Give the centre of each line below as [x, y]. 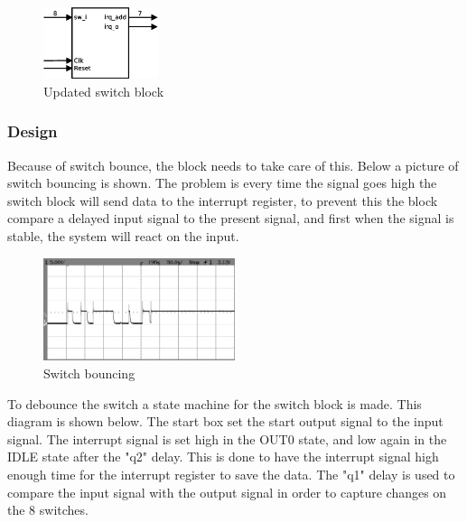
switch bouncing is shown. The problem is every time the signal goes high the [222, 183]
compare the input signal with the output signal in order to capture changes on [227, 492]
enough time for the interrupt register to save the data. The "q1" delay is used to [231, 475]
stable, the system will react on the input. [123, 236]
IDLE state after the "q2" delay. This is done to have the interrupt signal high [223, 457]
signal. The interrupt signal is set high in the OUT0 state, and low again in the [227, 438]
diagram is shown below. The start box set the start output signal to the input [225, 421]
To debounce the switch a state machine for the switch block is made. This [215, 403]
